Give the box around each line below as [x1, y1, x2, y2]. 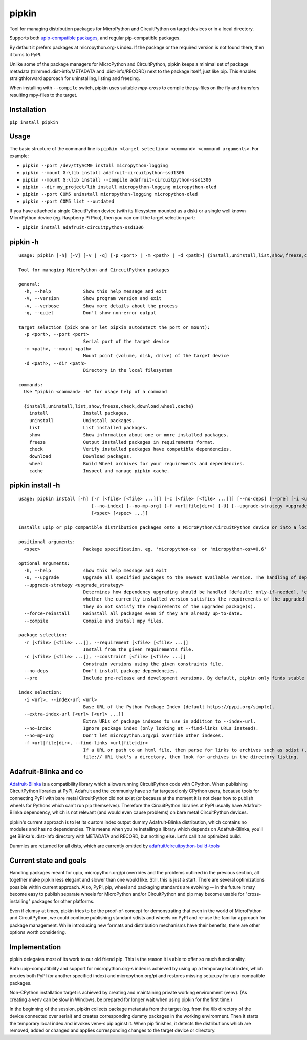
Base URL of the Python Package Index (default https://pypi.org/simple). [83, 704, 275, 710]
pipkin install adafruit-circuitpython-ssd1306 [22, 225, 144, 230]
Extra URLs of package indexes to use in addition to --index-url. [83, 718, 256, 724]
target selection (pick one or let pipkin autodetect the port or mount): [18, 324, 210, 330]
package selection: [18, 632, 68, 638]
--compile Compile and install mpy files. [24, 618, 165, 624]
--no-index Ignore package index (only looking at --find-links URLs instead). [24, 726, 259, 731]
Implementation [9, 943, 61, 951]
